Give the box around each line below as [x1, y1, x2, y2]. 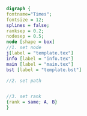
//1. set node [6, 45, 42, 51]
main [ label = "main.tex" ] [6, 61, 74, 67]
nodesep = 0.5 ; [6, 33, 44, 39]
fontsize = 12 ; [6, 17, 44, 23]
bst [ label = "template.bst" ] [6, 66, 82, 73]
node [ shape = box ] [6, 39, 55, 45]
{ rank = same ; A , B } [6, 99, 58, 105]
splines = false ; [6, 22, 50, 28]
